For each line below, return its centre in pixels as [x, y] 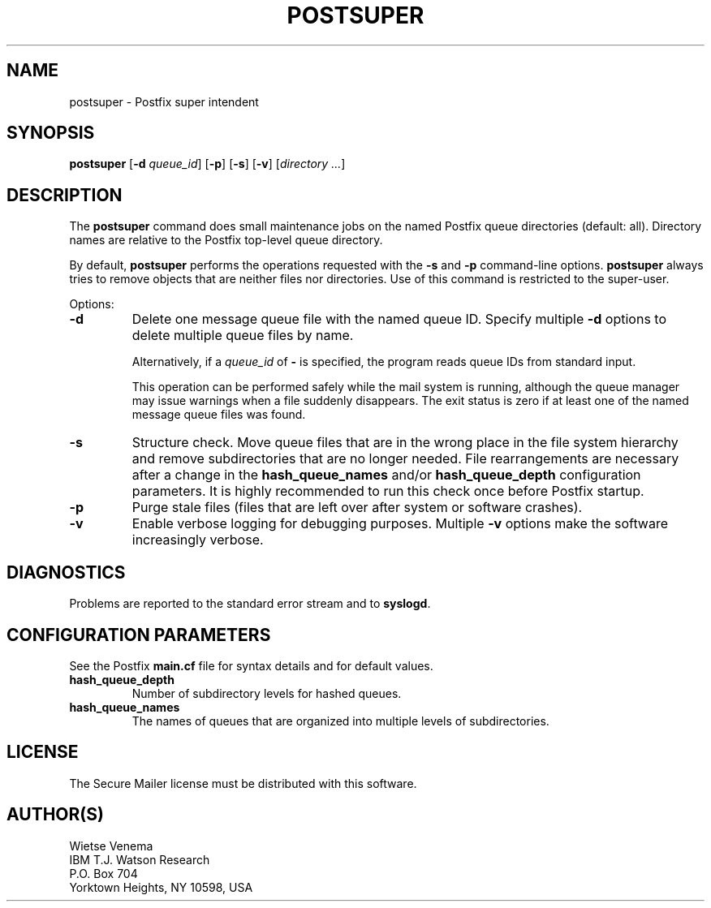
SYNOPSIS [51, 133]
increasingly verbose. [198, 540]
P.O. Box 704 [103, 873]
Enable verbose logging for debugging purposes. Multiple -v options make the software [400, 524]
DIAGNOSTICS [66, 572]
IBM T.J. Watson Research [140, 859]
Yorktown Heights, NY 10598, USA [161, 887]
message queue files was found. [219, 415]
